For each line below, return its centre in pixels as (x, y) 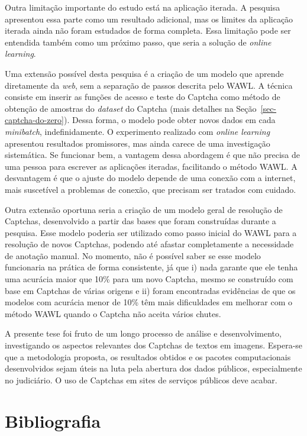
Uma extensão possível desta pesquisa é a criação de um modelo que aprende (144, 73)
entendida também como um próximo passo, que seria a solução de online (138, 42)
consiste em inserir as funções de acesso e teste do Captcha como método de (143, 97)
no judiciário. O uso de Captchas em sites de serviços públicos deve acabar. (141, 380)
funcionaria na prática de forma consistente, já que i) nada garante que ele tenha (151, 267)
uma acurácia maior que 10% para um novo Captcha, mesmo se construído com (149, 279)
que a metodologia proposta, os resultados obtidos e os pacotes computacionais (148, 356)
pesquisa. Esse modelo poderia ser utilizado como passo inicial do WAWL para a (151, 232)
